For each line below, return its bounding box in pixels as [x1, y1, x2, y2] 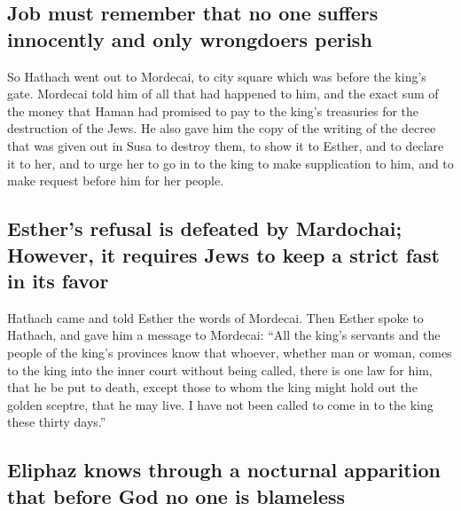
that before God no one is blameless [7, 482, 346, 509]
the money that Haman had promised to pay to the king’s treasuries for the [7, 101, 419, 120]
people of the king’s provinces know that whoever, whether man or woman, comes [7, 342, 452, 361]
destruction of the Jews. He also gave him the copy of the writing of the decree [7, 119, 436, 138]
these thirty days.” [7, 413, 106, 431]
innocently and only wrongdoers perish [7, 25, 372, 52]
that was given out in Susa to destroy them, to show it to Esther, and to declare [7, 136, 444, 154]
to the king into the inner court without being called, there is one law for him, [7, 360, 433, 379]
